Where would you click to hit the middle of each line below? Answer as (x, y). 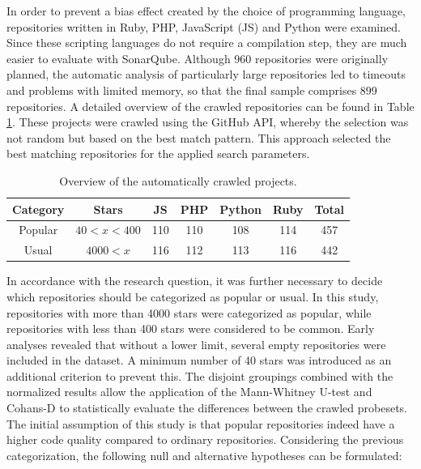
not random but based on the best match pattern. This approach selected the (199, 137)
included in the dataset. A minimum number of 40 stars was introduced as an (199, 360)
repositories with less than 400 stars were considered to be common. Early (191, 328)
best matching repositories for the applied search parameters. (158, 153)
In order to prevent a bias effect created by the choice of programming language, (206, 11)
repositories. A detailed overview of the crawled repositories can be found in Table (210, 106)
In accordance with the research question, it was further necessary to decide (195, 281)
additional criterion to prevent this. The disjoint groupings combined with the (200, 375)
